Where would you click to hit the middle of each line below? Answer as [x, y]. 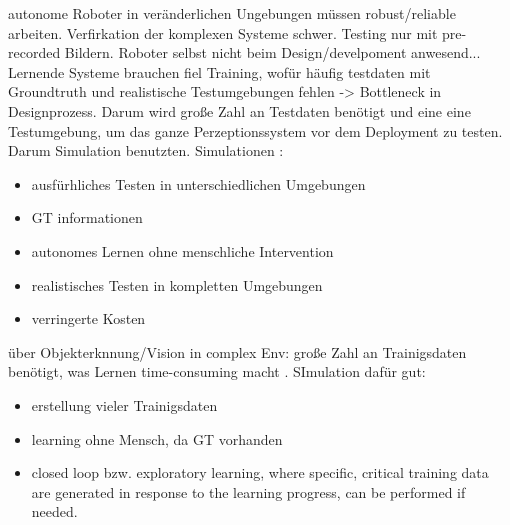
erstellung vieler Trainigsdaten [124, 404]
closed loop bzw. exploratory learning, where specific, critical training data [260, 472]
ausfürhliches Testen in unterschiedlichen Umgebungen [198, 183]
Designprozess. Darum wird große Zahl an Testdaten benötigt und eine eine [239, 110]
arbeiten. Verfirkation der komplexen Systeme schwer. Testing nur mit [223, 32]
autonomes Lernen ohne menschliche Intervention [182, 250]
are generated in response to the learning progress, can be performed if [248, 491]
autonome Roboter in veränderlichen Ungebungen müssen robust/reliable [232, 13]
